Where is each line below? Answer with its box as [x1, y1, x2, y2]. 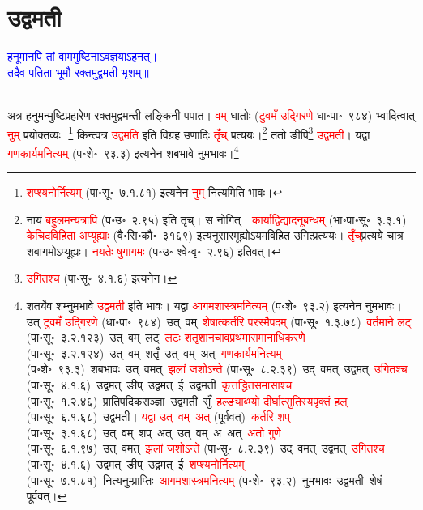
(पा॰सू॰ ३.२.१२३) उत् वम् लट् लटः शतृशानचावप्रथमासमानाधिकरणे [26, 329, 305, 346]
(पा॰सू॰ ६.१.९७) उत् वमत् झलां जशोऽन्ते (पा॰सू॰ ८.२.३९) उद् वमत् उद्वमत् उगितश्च [26, 440, 385, 457]
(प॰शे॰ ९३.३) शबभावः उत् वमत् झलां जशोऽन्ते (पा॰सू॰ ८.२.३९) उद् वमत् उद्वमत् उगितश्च [26, 360, 408, 377]
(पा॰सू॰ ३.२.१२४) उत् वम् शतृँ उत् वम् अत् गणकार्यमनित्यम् [26, 344, 282, 361]
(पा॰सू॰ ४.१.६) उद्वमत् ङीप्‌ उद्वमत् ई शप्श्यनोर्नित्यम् [26, 455, 245, 472]
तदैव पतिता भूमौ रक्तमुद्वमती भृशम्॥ [7, 63, 149, 80]
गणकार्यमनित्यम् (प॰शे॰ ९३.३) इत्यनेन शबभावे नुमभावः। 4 [7, 142, 239, 161]
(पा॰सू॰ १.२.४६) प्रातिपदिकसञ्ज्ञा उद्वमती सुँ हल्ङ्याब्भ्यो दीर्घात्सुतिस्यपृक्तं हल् [26, 392, 348, 409]
